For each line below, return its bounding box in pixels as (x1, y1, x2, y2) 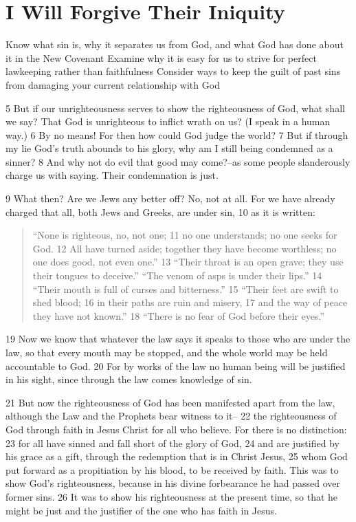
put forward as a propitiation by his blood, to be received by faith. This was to (5, 462, 339, 477)
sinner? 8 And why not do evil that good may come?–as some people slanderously (5, 154, 351, 168)
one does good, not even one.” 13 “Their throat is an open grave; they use (32, 254, 344, 269)
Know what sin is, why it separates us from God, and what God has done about (5, 37, 344, 52)
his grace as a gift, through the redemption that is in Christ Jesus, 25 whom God (5, 449, 348, 464)
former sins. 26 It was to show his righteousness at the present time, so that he (5, 489, 338, 503)
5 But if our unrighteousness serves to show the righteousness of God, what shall (5, 100, 345, 115)
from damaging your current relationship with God (5, 77, 220, 91)
